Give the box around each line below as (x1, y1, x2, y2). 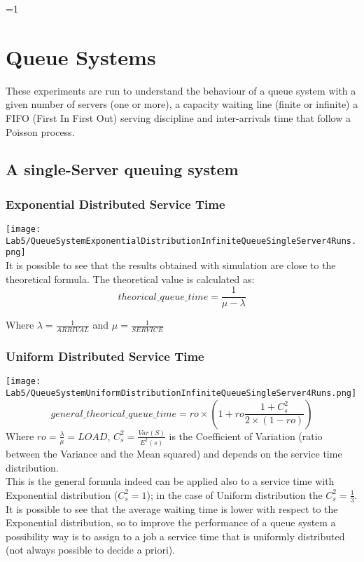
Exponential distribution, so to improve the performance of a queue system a (6, 515, 336, 530)
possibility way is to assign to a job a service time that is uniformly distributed (6, 528, 345, 543)
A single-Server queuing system (6, 158, 239, 180)
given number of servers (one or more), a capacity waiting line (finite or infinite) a (6, 97, 358, 111)
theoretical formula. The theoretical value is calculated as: (6, 271, 255, 286)
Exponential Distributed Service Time (6, 195, 225, 212)
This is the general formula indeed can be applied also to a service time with (6, 474, 335, 488)
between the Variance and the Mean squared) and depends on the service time (6, 446, 342, 460)
